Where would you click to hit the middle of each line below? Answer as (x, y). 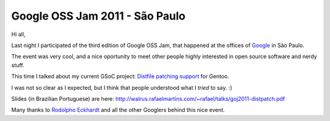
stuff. (18, 65)
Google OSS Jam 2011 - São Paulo (98, 16)
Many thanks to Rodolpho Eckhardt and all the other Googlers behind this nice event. (118, 110)
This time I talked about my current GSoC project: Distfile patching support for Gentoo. (120, 76)
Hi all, (18, 34)
